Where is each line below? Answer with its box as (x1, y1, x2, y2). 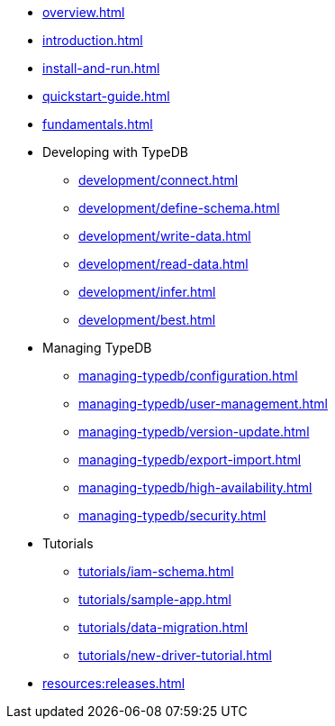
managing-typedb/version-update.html (78, 424, 310, 439)
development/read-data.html (78, 256, 249, 271)
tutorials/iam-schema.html (78, 564, 234, 579)
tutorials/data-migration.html (78, 620, 249, 635)
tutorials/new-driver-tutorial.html (78, 648, 272, 663)
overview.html (42, 5, 125, 20)
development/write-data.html (78, 228, 251, 244)
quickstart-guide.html (42, 88, 170, 104)
